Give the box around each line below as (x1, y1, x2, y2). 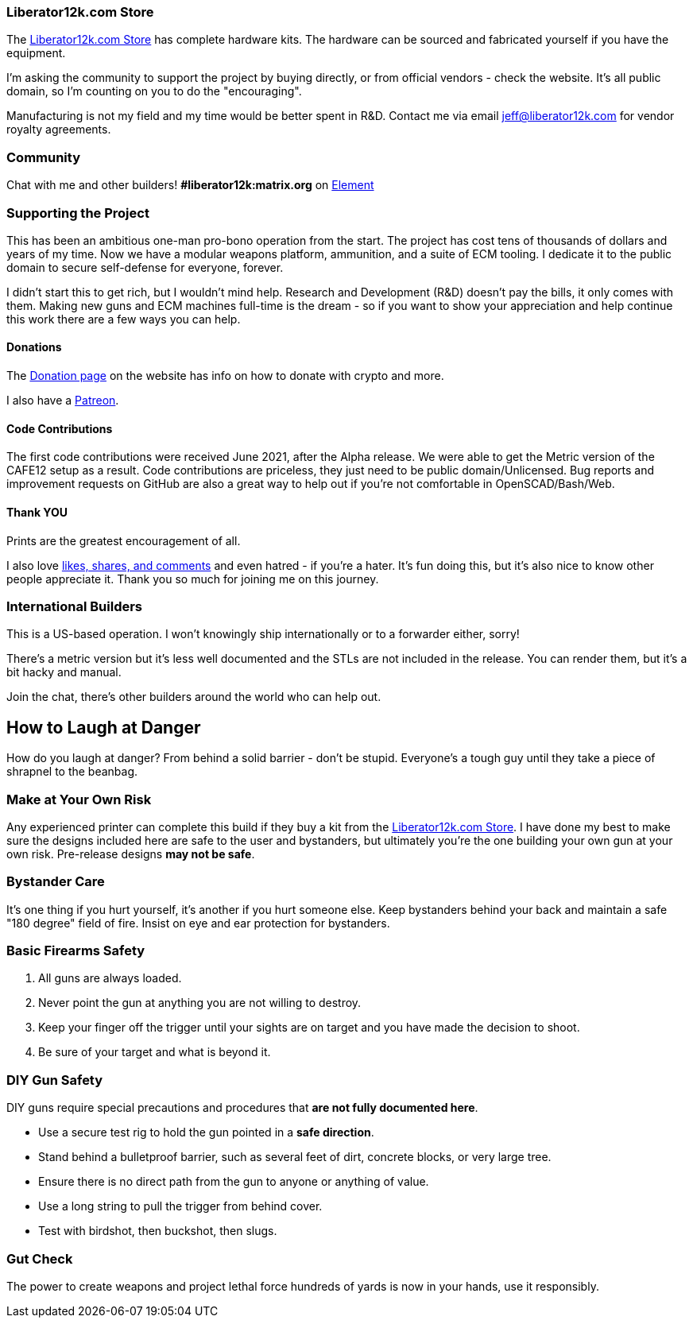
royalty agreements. (6, 122, 111, 137)
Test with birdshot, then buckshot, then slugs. (38, 1224, 277, 1238)
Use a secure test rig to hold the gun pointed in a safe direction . (38, 1125, 374, 1140)
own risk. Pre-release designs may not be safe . (6, 846, 255, 861)
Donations (6, 340, 62, 354)
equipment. (6, 46, 66, 60)
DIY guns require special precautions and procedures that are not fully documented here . (6, 1101, 478, 1115)
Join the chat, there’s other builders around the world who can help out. (6, 690, 381, 704)
